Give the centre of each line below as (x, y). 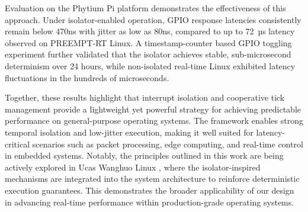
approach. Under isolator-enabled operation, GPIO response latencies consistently (153, 19)
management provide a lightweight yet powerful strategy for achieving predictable (153, 109)
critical (17, 144)
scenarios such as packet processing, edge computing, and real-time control (168, 144)
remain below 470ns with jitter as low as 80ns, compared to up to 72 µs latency (150, 31)
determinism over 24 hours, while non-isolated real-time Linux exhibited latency (150, 65)
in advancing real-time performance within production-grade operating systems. (150, 202)
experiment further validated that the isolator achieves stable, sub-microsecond (148, 54)
